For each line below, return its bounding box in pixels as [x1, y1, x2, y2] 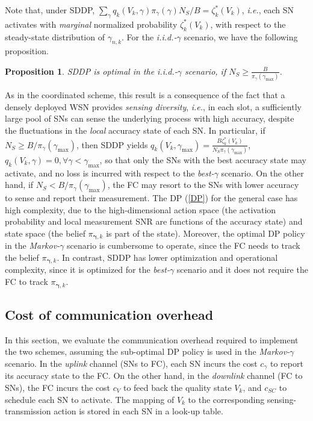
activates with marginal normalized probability [5, 17, 178, 30]
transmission [5, 405, 51, 417]
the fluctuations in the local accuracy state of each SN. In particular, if [5, 124, 265, 137]
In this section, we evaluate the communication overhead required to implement [5, 333, 299, 346]
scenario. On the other [221, 166, 304, 179]
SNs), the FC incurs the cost [5, 381, 111, 393]
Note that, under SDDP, [5, 4, 95, 16]
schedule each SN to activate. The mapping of [5, 393, 175, 405]
